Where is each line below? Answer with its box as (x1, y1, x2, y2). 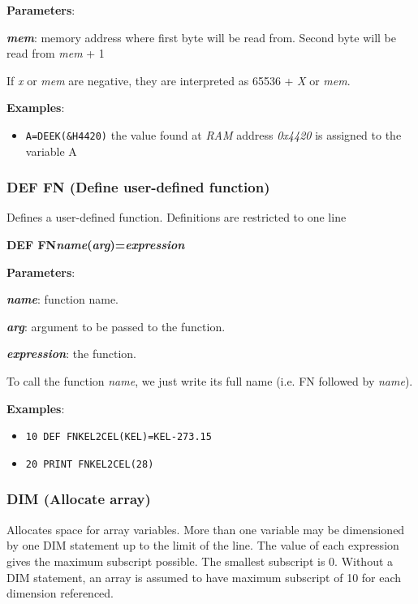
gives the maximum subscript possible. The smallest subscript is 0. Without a (6, 552, 394, 569)
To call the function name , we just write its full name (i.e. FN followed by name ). (6, 373, 413, 389)
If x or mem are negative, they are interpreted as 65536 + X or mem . (6, 71, 351, 88)
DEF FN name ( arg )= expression (6, 236, 185, 253)
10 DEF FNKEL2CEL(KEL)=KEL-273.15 (25, 431, 212, 443)
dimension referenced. (6, 585, 114, 602)
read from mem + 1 (6, 45, 105, 62)
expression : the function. (6, 345, 136, 362)
